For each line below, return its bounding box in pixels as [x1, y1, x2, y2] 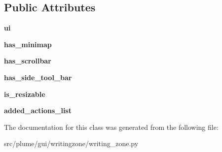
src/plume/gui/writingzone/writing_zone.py [4, 138, 139, 149]
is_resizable [4, 89, 45, 99]
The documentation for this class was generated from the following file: [4, 122, 219, 132]
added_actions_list [4, 105, 72, 116]
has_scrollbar [4, 56, 51, 66]
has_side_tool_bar [4, 72, 72, 82]
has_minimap [4, 39, 52, 49]
